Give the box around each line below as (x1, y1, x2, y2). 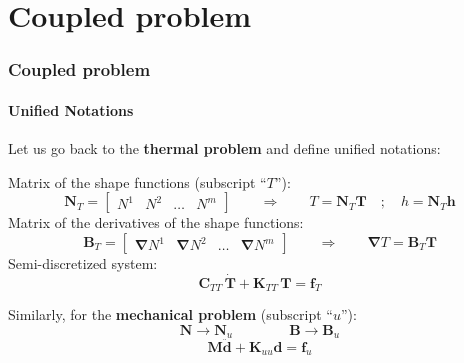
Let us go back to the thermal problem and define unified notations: (8, 138, 441, 159)
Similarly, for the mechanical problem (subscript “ (8, 304, 333, 325)
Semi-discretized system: (8, 252, 158, 273)
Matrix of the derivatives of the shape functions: (8, 212, 304, 233)
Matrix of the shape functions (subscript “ (8, 171, 267, 192)
